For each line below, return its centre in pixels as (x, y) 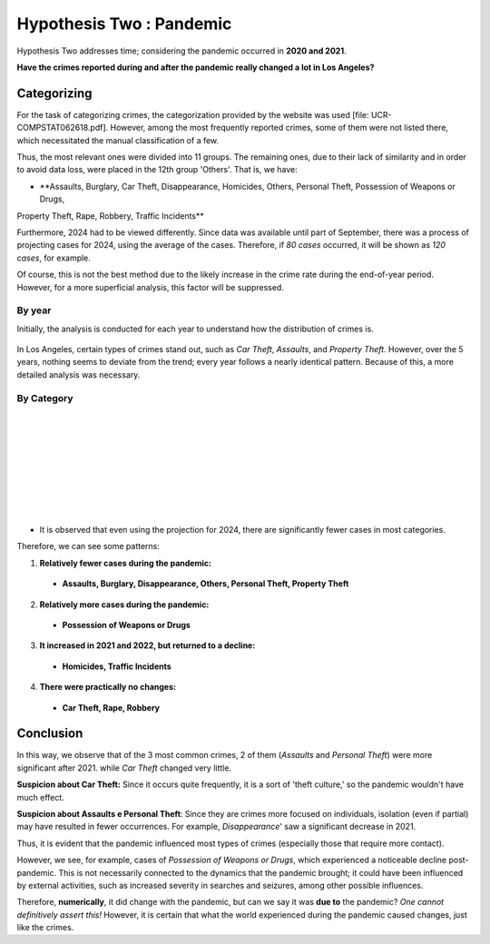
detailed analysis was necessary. (78, 374)
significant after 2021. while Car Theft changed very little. (124, 768)
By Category (45, 398)
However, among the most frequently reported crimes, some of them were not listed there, (279, 128)
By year (34, 310)
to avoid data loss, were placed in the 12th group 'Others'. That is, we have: (157, 170)
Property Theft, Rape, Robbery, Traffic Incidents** (110, 216)
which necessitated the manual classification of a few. (118, 140)
